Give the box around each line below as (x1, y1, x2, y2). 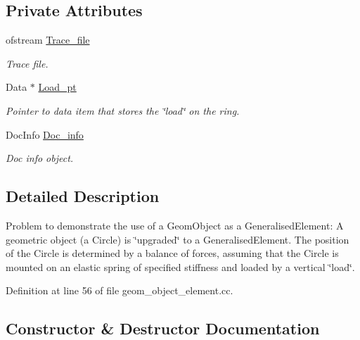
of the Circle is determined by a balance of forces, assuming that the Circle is (6, 246, 339, 260)
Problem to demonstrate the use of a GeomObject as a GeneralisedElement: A (6, 218, 344, 232)
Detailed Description (6, 185, 160, 207)
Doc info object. (6, 151, 74, 165)
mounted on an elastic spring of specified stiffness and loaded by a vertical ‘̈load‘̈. (6, 259, 355, 274)
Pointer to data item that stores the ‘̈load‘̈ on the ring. (6, 103, 240, 118)
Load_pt (38, 80, 77, 94)
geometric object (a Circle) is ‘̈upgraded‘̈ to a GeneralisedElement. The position (6, 232, 349, 246)
